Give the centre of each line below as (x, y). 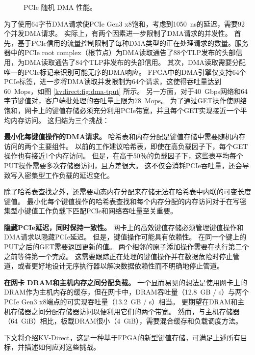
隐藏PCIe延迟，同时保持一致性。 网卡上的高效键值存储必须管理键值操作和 (124, 227)
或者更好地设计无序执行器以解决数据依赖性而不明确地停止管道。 (120, 266)
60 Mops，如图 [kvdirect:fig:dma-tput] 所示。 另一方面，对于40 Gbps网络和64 (126, 91)
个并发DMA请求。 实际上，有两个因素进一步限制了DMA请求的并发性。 (118, 33)
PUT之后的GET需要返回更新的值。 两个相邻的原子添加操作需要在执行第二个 (127, 247)
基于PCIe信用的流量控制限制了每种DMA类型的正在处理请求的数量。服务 (133, 43)
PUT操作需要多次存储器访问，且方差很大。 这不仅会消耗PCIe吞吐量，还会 (123, 165)
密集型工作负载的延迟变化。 (69, 175)
